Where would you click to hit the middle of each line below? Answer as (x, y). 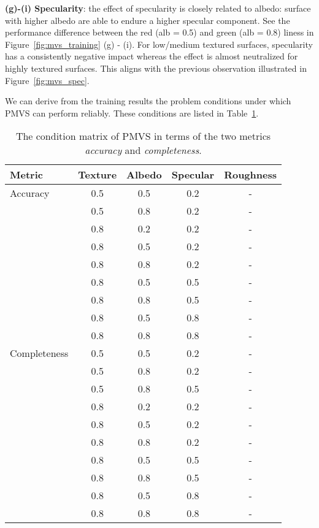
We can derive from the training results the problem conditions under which (148, 101)
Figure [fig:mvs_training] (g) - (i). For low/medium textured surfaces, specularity (159, 44)
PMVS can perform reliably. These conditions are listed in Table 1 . (132, 113)
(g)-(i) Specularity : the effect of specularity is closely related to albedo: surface (158, 8)
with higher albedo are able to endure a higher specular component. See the (148, 20)
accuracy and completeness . (143, 150)
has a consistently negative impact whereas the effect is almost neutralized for (152, 56)
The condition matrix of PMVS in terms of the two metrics (143, 136)
